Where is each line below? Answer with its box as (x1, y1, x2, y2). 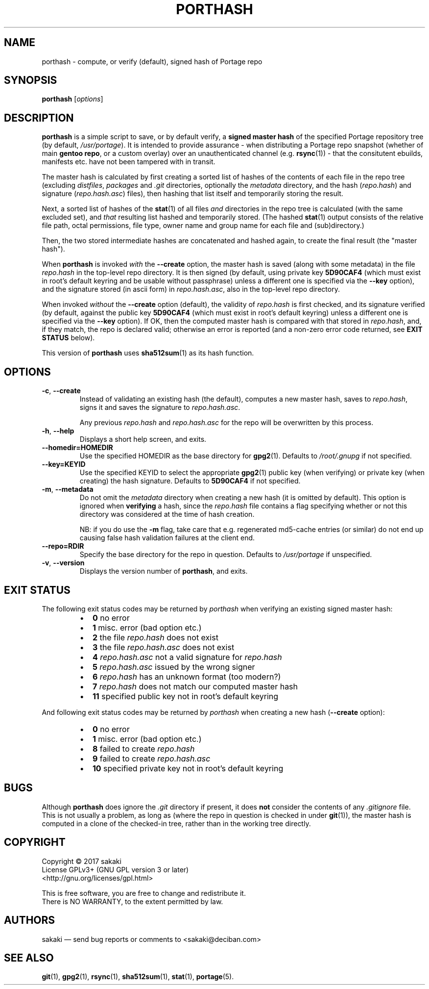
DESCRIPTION (4, 111, 74, 124)
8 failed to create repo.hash (92, 743, 195, 754)
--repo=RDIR (42, 542, 84, 551)
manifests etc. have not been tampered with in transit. (42, 157, 215, 166)
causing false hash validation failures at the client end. (79, 533, 255, 542)
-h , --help (42, 427, 74, 435)
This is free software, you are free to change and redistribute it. (42, 888, 246, 897)
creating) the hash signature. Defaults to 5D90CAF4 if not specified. (79, 477, 301, 485)
